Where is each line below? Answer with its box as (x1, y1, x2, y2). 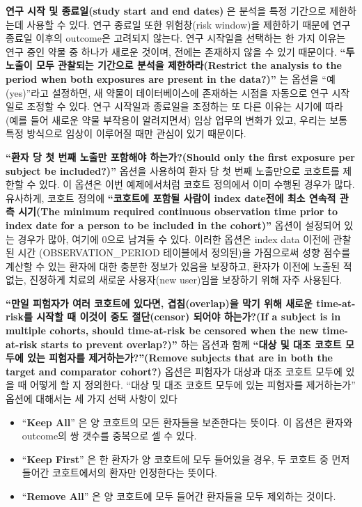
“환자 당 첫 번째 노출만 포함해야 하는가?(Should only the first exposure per (6, 149, 355, 164)
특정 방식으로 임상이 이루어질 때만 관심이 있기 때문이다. (6, 126, 246, 141)
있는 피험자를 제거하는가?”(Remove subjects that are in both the (27, 350, 333, 365)
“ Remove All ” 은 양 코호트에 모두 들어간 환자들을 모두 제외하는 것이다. (22, 489, 336, 503)
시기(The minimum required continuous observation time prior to (18, 204, 338, 219)
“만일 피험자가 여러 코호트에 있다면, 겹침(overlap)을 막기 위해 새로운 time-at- (6, 295, 356, 310)
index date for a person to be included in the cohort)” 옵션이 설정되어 (6, 217, 341, 232)
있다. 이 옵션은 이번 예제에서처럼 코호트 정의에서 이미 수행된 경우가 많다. (38, 177, 355, 192)
